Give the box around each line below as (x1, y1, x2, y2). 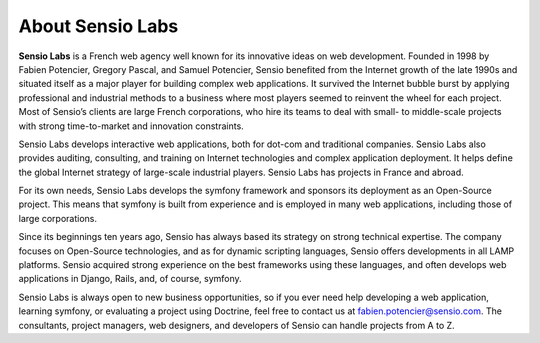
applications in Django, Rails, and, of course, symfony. (18, 273, 242, 285)
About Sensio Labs (18, 15, 179, 37)
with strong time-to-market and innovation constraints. (18, 120, 244, 132)
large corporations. (18, 212, 98, 224)
